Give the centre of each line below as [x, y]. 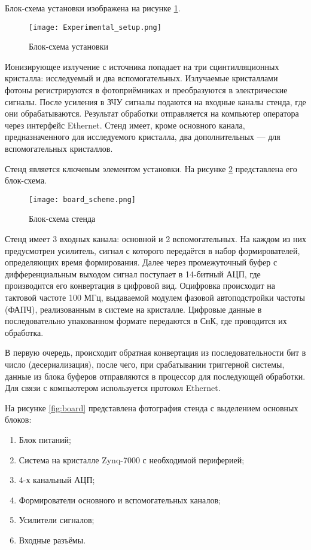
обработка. [24, 332]
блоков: [18, 419]
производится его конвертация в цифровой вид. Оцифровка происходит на [140, 285]
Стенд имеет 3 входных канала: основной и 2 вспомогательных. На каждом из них [155, 239]
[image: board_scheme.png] [82, 199]
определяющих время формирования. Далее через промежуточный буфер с [141, 262]
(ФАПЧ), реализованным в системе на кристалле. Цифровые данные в [133, 309]
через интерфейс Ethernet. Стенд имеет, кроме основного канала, [125, 125]
